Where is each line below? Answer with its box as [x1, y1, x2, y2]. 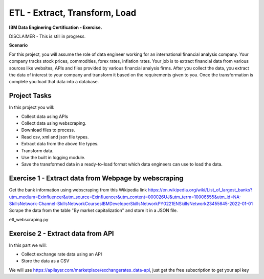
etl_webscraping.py [9, 216, 48, 222]
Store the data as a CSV [21, 258, 69, 264]
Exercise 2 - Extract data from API [9, 229, 114, 237]
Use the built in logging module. [21, 154, 86, 160]
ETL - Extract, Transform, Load [9, 7, 136, 18]
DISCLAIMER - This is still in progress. [9, 33, 86, 39]
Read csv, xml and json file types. [21, 134, 89, 139]
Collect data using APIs [21, 113, 68, 119]
